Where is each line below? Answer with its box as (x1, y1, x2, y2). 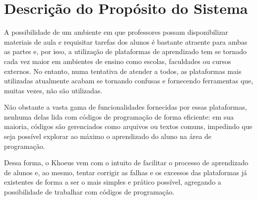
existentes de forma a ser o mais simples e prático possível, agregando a (4, 177, 221, 187)
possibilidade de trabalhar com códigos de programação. (4, 187, 175, 197)
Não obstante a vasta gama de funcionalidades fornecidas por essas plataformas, (4, 102, 247, 112)
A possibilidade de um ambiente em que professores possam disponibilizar (4, 27, 228, 37)
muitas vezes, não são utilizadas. (4, 85, 103, 95)
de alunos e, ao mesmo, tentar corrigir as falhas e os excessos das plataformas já (4, 167, 247, 177)
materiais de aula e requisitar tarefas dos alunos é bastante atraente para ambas (4, 36, 248, 47)
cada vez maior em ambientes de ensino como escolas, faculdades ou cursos (4, 56, 231, 66)
